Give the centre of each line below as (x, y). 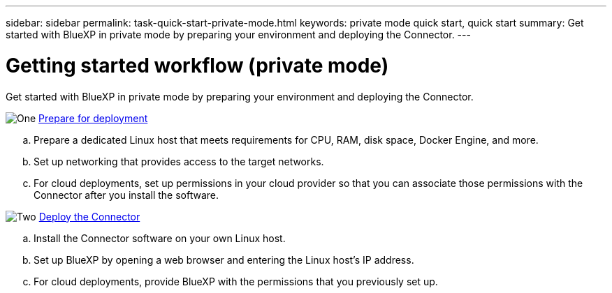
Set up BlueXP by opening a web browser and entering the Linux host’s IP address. (224, 260)
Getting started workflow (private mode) (197, 65)
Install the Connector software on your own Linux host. (160, 238)
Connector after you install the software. (126, 195)
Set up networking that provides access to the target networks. (179, 161)
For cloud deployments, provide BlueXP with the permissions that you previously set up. (236, 281)
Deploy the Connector (89, 216)
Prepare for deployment (93, 118)
